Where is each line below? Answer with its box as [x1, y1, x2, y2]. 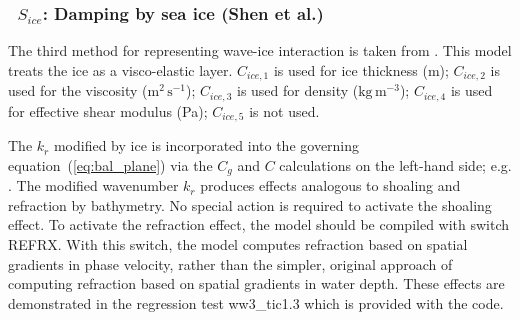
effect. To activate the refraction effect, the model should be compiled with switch [8, 214, 510, 235]
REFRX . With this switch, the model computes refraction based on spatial [8, 234, 468, 254]
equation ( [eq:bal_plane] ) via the [8, 154, 213, 175]
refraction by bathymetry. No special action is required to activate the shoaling [8, 194, 492, 215]
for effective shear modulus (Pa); [8, 100, 208, 121]
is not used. [249, 100, 320, 121]
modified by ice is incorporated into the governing [53, 135, 360, 156]
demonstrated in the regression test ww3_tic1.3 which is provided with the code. [8, 292, 504, 313]
